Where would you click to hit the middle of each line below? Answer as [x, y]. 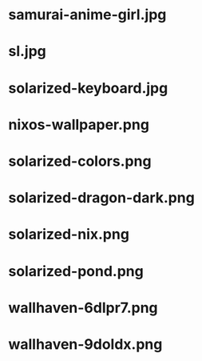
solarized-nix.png [69, 235]
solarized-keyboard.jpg [88, 88]
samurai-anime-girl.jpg [87, 15]
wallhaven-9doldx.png [85, 344]
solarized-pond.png [76, 271]
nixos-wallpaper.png [79, 124]
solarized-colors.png [80, 161]
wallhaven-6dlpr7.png [83, 308]
